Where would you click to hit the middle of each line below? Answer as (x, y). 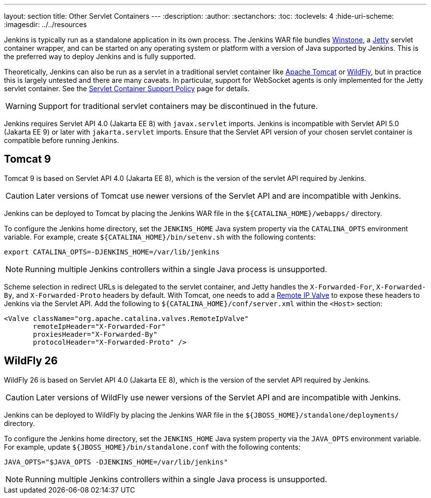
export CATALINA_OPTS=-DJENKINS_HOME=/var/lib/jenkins (112, 252)
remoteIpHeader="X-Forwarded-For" (99, 326)
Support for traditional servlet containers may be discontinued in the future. (178, 106)
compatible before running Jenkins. (62, 140)
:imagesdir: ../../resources (46, 24)
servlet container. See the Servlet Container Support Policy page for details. (127, 89)
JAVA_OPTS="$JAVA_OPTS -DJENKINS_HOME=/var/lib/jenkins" (116, 462)
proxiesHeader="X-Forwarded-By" (95, 334)
